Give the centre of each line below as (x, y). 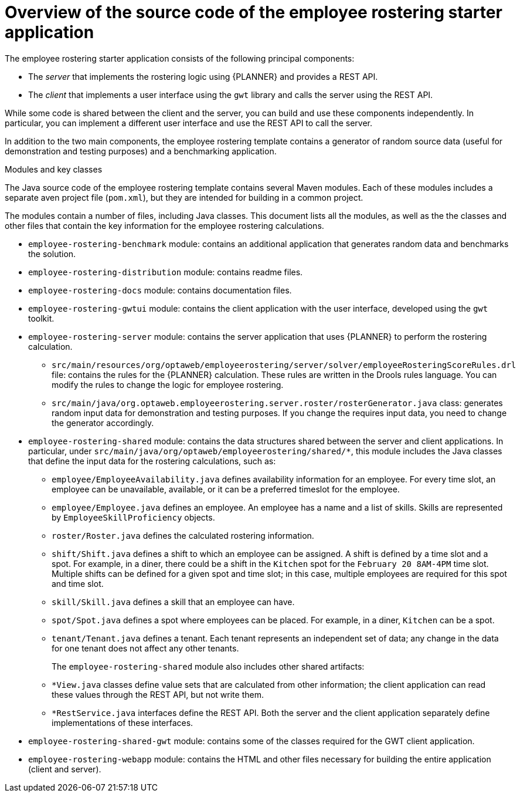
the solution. (52, 254)
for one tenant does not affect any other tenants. (145, 648)
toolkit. (41, 318)
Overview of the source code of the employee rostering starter (254, 12)
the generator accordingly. (103, 423)
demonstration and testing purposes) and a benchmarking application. (141, 151)
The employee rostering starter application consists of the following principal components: (180, 58)
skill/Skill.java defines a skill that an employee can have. (173, 602)
